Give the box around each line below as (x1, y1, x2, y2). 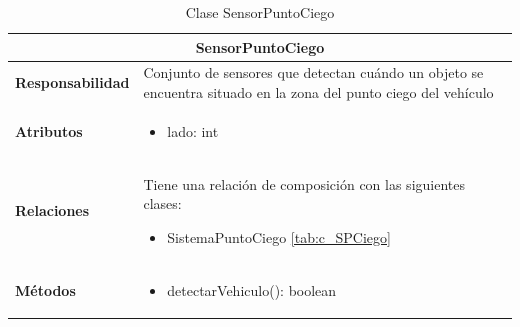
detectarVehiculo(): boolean (167, 279, 337, 300)
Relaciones (15, 200, 90, 221)
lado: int (167, 120, 219, 141)
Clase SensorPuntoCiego (185, 2, 335, 22)
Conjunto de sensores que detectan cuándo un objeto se (143, 62, 484, 83)
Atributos (15, 120, 83, 141)
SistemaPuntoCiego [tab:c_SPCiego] (167, 226, 391, 247)
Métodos (15, 279, 76, 300)
